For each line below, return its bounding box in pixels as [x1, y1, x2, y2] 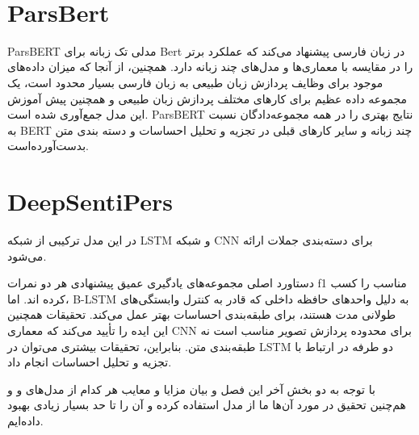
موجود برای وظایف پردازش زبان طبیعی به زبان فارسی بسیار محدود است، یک [7, 73, 383, 90]
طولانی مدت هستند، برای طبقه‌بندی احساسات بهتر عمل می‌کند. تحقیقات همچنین [7, 306, 396, 323]
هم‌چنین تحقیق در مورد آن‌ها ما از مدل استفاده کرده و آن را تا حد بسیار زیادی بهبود [7, 396, 406, 413]
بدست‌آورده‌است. [7, 137, 89, 154]
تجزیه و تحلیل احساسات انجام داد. [7, 353, 172, 370]
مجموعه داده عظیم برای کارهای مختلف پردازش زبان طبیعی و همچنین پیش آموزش [7, 90, 408, 107]
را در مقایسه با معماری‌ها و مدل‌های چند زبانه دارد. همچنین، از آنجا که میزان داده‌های [7, 58, 413, 75]
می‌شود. [7, 247, 47, 264]
